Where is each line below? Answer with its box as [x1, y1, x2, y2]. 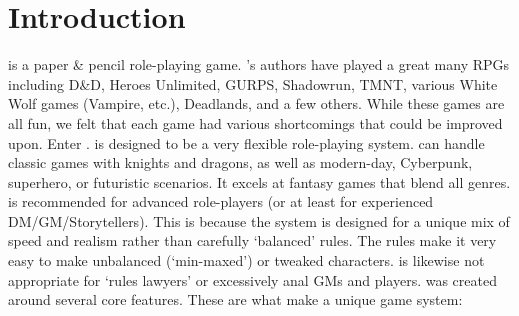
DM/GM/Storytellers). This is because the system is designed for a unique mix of [8, 210, 510, 231]
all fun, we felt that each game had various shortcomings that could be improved [8, 112, 503, 133]
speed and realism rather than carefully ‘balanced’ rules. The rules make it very [8, 230, 497, 251]
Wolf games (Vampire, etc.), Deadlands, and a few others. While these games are [8, 93, 505, 114]
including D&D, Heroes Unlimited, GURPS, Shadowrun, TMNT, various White [8, 73, 498, 94]
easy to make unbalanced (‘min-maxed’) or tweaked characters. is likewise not [8, 250, 485, 271]
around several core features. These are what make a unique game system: [8, 289, 463, 310]
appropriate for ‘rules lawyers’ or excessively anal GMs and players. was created [8, 269, 497, 290]
